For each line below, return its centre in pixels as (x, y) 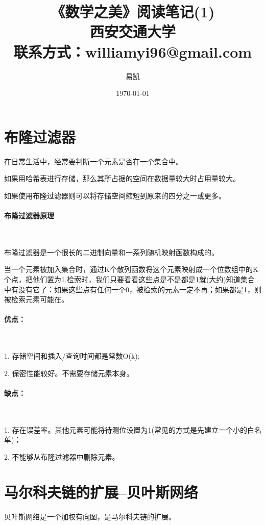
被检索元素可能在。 (36, 299)
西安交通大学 (132, 31)
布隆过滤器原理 (29, 215)
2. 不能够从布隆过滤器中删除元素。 (62, 456)
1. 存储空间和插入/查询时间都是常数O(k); (72, 356)
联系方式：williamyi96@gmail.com (133, 51)
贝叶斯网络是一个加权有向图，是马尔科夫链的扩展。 (90, 516)
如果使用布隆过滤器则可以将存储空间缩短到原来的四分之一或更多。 (115, 195)
